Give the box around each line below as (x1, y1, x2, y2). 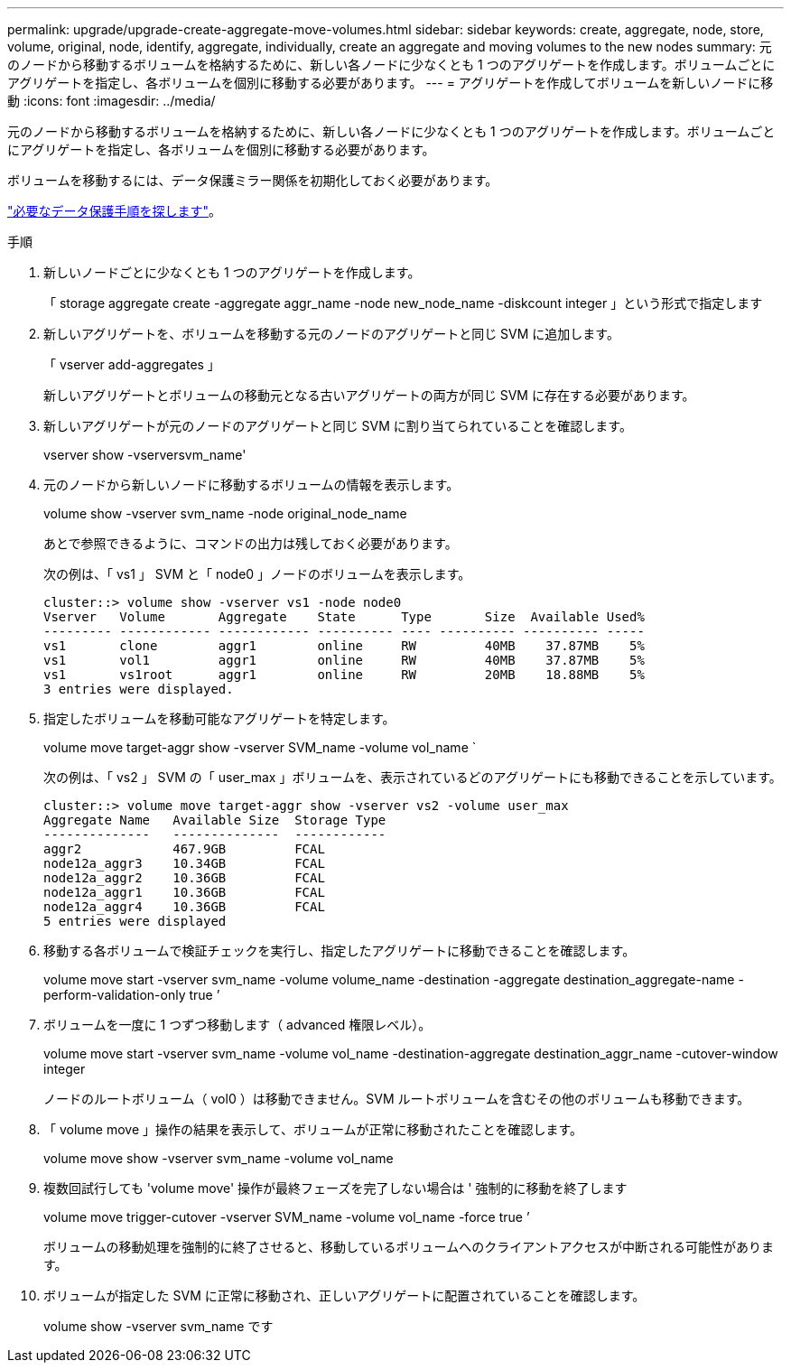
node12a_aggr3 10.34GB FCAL (43, 856, 325, 871)
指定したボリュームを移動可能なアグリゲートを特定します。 (43, 711, 395, 726)
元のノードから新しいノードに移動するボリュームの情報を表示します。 (43, 477, 460, 492)
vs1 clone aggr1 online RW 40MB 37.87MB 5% (43, 638, 645, 653)
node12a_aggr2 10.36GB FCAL (43, 871, 325, 885)
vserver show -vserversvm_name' (43, 447, 247, 462)
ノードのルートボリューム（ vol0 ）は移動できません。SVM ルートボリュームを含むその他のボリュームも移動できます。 (43, 1091, 750, 1106)
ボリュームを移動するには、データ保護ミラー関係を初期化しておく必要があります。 (7, 172, 498, 188)
